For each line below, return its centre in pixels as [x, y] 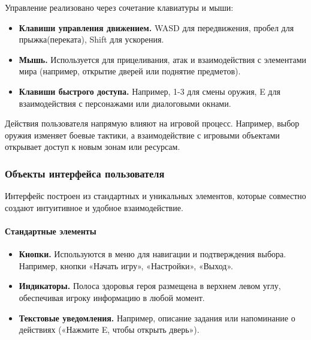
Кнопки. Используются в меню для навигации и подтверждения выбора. [153, 254]
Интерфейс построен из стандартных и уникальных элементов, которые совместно [155, 196]
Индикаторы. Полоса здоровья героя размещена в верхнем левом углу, [150, 286]
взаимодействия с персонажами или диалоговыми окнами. [125, 103]
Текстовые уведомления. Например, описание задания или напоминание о [157, 318]
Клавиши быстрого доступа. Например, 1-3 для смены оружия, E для [150, 91]
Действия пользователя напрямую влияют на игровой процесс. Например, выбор [152, 123]
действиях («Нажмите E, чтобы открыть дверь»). [109, 330]
